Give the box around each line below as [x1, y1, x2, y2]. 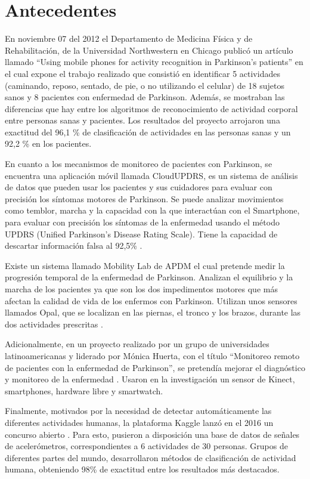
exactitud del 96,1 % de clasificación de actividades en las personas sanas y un [5, 125, 291, 138]
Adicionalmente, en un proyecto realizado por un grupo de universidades [5, 338, 269, 350]
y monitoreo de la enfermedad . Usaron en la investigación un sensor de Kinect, [5, 373, 295, 385]
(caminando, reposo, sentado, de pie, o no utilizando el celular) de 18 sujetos [5, 79, 284, 91]
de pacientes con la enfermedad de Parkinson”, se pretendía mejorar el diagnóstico [5, 361, 305, 373]
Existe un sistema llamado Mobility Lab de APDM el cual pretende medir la [5, 259, 285, 271]
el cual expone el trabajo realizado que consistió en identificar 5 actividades [5, 67, 280, 79]
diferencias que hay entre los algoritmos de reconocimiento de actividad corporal [5, 102, 298, 115]
